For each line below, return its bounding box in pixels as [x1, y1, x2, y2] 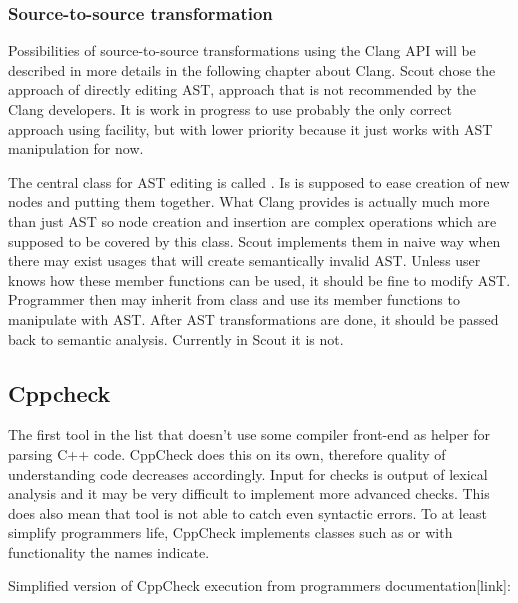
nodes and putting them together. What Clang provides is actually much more [8, 191, 490, 212]
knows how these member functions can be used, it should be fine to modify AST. [8, 269, 511, 290]
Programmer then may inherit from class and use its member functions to [8, 289, 460, 310]
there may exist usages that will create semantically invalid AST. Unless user [8, 250, 481, 271]
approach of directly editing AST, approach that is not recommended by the [8, 79, 477, 100]
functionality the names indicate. [8, 541, 210, 562]
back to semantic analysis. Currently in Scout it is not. [8, 328, 344, 349]
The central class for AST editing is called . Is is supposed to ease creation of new [8, 171, 510, 192]
